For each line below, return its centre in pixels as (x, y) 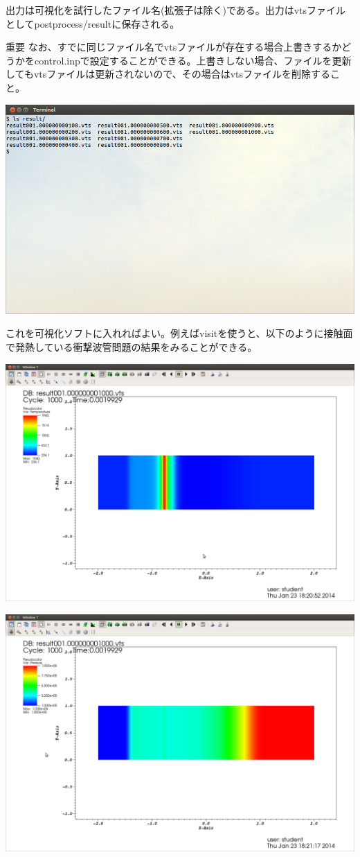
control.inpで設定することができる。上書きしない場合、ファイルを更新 (193, 60)
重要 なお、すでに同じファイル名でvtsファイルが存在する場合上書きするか (174, 47)
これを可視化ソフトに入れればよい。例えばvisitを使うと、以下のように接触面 (179, 333)
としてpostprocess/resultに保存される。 (93, 23)
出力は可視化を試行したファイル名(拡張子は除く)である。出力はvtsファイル (176, 10)
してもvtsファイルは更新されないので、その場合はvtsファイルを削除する (168, 74)
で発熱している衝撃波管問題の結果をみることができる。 (132, 347)
